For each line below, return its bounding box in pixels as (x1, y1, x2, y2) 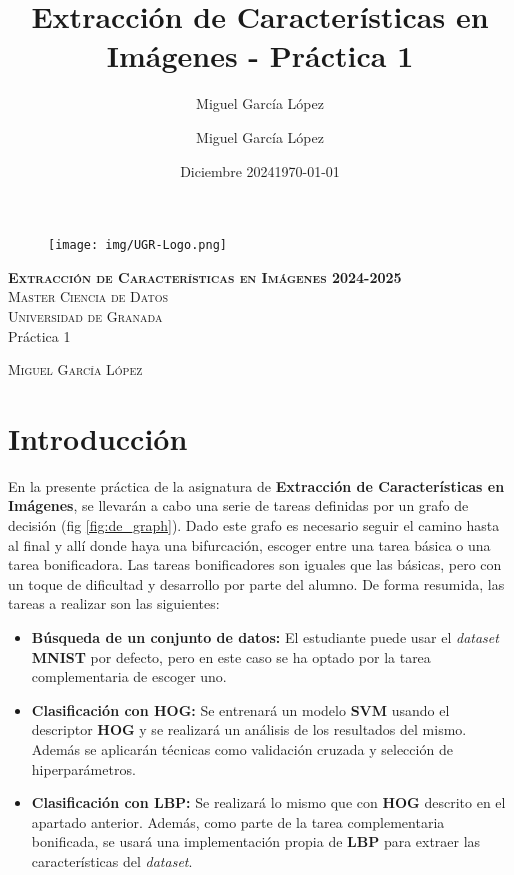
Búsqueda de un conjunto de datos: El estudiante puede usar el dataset (31, 627, 499, 647)
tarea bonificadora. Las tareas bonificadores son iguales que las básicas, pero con (8, 554, 502, 575)
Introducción (8, 417, 188, 458)
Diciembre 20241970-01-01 (180, 160, 340, 181)
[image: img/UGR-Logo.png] (48, 238, 227, 253)
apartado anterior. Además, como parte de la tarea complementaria (31, 811, 445, 832)
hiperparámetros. (31, 758, 136, 779)
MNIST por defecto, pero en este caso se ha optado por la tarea (31, 646, 431, 667)
